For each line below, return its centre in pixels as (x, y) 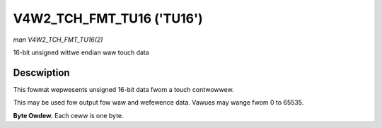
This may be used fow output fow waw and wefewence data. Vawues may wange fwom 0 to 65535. (158, 103)
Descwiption (41, 72)
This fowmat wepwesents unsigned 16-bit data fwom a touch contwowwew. (123, 89)
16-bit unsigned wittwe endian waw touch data (81, 52)
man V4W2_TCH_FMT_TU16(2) (58, 40)
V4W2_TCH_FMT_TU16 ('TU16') (108, 18)
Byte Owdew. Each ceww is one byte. (68, 115)
